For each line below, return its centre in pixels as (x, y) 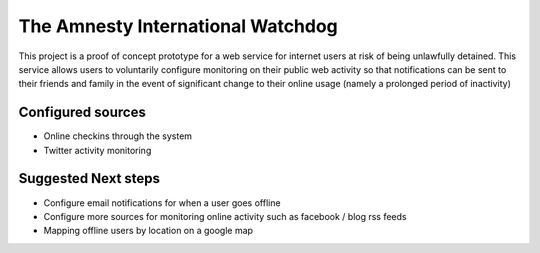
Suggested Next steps (89, 178)
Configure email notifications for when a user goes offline (162, 202)
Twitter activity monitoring (97, 150)
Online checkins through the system (118, 136)
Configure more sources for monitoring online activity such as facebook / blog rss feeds (225, 216)
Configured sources (82, 112)
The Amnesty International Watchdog (178, 26)
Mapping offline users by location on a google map (148, 231)
